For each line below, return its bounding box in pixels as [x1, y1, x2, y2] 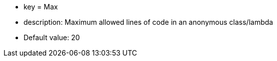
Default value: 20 [24, 33, 80, 42]
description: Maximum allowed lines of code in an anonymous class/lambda [24, 18, 273, 26]
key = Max [24, 2, 58, 11]
